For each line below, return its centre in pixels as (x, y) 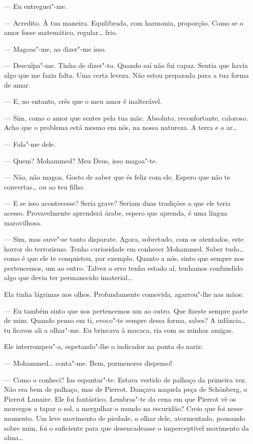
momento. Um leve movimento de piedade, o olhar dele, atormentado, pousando (125, 418)
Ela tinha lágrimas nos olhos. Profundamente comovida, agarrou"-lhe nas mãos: (124, 294)
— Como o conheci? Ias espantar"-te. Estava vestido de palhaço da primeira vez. (126, 379)
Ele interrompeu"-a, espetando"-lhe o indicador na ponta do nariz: (104, 346)
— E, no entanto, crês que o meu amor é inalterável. (83, 101)
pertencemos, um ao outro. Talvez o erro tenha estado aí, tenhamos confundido (124, 268)
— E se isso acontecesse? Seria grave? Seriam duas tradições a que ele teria (117, 203)
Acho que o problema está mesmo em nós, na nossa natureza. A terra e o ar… (121, 127)
